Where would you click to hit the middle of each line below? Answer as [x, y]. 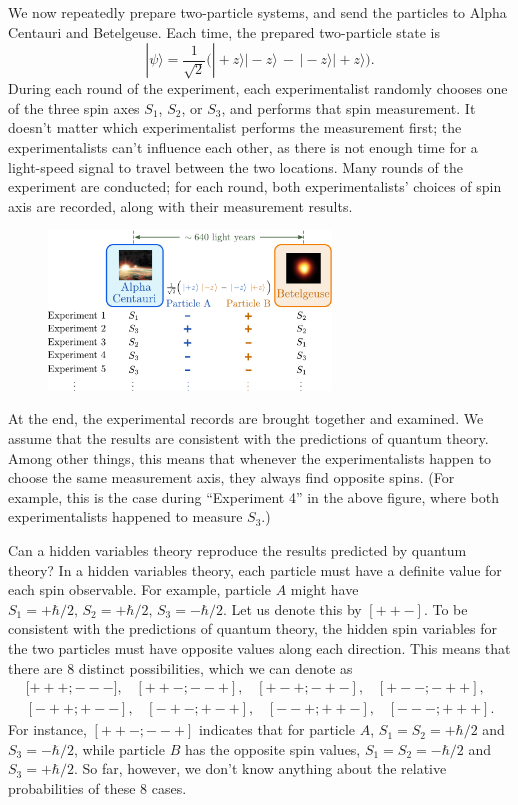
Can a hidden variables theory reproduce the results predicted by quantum [237, 550]
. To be [445, 608]
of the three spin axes [74, 107]
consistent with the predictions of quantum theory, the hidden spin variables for [253, 628]
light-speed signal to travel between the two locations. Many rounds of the [235, 166]
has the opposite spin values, [272, 748]
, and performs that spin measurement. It [348, 107]
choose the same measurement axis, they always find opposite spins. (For [231, 477]
